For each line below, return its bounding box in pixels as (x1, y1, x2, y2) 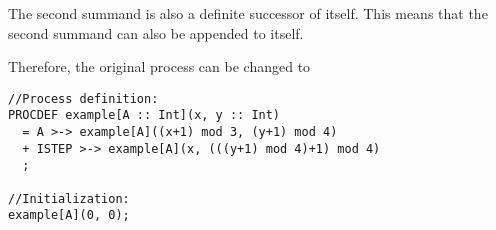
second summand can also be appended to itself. (8, 22, 304, 43)
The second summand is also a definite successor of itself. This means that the (8, 3, 488, 23)
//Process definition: (8, 91, 159, 106)
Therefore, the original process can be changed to (8, 56, 311, 77)
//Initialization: (8, 191, 130, 206)
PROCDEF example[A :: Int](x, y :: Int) (8, 108, 281, 123)
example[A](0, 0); (8, 208, 130, 223)
